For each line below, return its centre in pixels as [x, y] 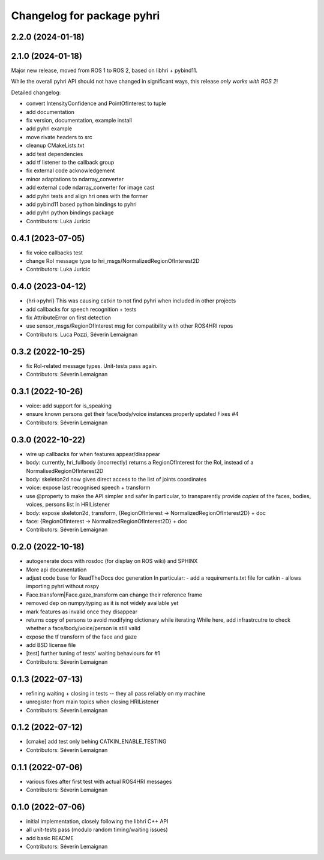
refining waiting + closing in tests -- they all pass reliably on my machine [116, 693]
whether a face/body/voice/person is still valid [83, 628]
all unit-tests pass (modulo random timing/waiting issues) [97, 830]
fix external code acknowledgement [70, 170]
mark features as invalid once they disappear [82, 612]
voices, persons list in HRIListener [68, 505]
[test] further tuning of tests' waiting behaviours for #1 [93, 654]
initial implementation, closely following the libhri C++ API [97, 822]
